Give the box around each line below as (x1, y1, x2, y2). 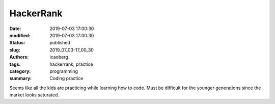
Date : (9, 25, 21, 32)
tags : (9, 61, 21, 67)
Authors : (9, 54, 29, 60)
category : (9, 68, 31, 74)
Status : (9, 40, 25, 46)
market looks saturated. (9, 92, 60, 98)
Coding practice (49, 75, 84, 82)
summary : (9, 75, 32, 82)
